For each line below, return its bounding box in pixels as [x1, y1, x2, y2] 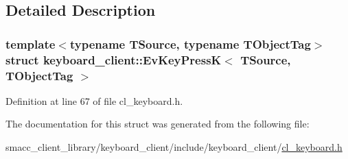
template [5, 35, 56, 52]
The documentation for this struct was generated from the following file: [5, 117, 310, 131]
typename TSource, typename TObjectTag [69, 35, 311, 52]
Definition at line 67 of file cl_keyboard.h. [5, 93, 183, 108]
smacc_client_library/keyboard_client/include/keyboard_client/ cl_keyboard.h [5, 140, 343, 154]
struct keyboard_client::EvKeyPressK [5, 51, 222, 68]
